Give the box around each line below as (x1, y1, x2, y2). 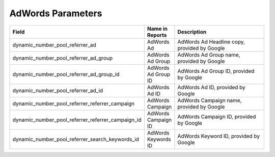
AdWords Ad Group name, (177, 51, 240, 58)
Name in (147, 25, 168, 32)
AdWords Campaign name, (177, 97, 242, 104)
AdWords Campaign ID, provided (177, 113, 256, 120)
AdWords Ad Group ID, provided (177, 67, 255, 74)
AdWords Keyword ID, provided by (177, 133, 260, 140)
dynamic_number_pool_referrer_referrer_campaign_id (12, 116, 142, 123)
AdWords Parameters (9, 8, 102, 19)
